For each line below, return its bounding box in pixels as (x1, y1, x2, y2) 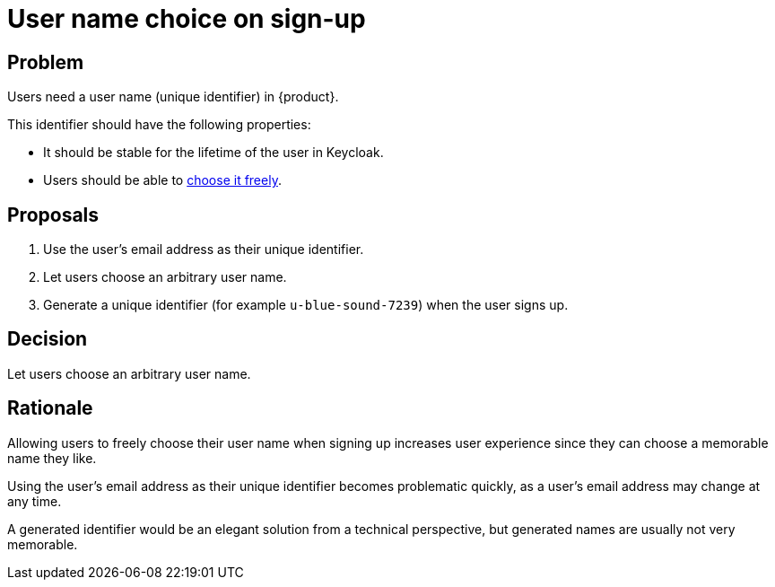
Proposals (7, 203, 100, 226)
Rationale (7, 397, 93, 420)
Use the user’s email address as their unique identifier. (43, 241, 364, 258)
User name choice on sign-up (7, 4, 366, 34)
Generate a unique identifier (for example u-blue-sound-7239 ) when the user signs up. (43, 297, 569, 313)
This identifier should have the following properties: (7, 117, 311, 133)
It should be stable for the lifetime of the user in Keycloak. (43, 145, 384, 161)
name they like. (7, 450, 97, 466)
